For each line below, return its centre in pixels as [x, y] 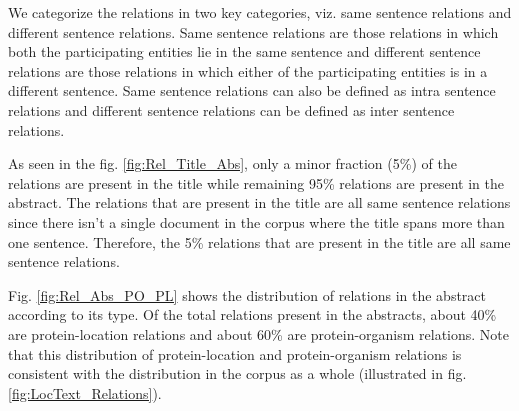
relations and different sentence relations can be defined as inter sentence [231, 109]
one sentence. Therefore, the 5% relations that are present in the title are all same [259, 241]
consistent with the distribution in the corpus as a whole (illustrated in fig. [237, 373]
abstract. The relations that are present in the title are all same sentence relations [259, 202]
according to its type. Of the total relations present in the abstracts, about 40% [252, 314]
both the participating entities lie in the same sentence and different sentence [244, 51]
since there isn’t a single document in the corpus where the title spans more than [256, 221]
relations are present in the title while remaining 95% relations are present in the [256, 182]
